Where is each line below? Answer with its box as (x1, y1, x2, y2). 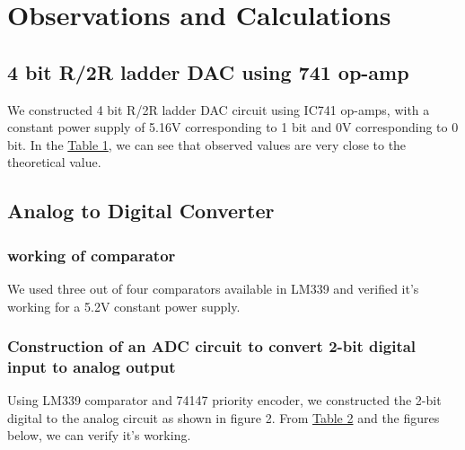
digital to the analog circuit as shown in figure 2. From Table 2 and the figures (7, 408, 440, 427)
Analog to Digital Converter (7, 197, 275, 225)
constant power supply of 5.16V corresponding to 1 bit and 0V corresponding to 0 (7, 118, 459, 137)
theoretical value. (7, 153, 101, 172)
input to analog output (7, 355, 176, 377)
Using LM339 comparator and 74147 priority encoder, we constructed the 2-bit (7, 391, 442, 410)
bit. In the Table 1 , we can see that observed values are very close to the (7, 135, 407, 154)
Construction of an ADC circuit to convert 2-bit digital (7, 335, 417, 357)
